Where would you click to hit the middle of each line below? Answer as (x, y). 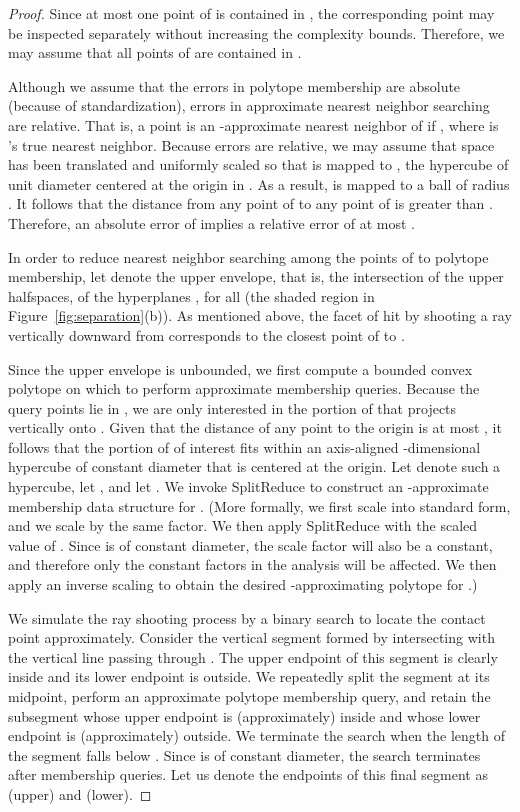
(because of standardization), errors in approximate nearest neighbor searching (249, 105)
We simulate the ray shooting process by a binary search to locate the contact (247, 617)
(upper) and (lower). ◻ (80, 793)
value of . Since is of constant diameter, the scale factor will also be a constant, (250, 544)
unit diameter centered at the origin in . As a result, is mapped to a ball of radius (259, 183)
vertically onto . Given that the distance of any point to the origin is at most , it (255, 427)
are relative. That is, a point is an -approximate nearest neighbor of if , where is (253, 124)
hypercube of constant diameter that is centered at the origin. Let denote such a (254, 466)
